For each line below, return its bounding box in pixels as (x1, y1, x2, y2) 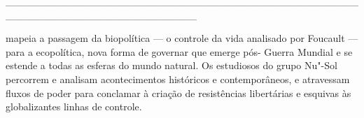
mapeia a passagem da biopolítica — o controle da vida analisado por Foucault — (6, 31, 358, 45)
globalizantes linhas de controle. (6, 99, 142, 114)
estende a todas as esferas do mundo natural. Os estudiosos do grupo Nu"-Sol (6, 58, 337, 73)
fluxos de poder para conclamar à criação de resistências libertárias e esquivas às (6, 85, 351, 100)
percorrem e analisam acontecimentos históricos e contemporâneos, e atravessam (6, 71, 350, 86)
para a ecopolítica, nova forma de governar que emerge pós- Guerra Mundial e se (6, 44, 353, 59)
